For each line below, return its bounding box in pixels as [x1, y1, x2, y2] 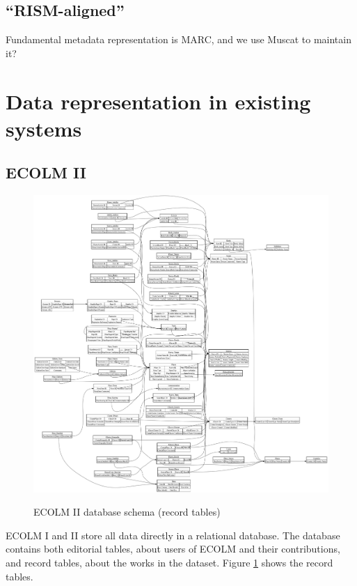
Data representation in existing [6, 86, 311, 115]
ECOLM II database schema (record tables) [33, 504, 221, 519]
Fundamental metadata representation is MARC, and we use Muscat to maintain [6, 32, 351, 47]
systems [6, 114, 82, 142]
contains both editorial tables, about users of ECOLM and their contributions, [6, 541, 340, 556]
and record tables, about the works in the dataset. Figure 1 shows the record [6, 555, 333, 570]
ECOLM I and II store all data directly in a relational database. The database [6, 527, 340, 542]
